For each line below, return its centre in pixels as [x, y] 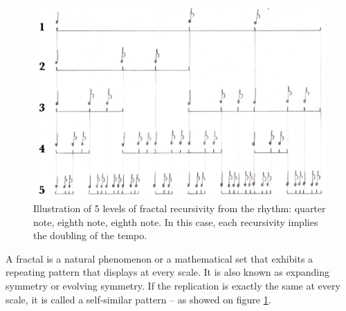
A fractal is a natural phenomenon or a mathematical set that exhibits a [160, 258]
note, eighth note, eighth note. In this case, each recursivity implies [176, 222]
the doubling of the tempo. [90, 235]
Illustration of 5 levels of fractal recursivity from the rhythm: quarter [180, 208]
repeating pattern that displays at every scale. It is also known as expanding [168, 272]
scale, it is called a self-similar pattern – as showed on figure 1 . [138, 299]
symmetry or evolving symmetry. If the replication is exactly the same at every [173, 286]
